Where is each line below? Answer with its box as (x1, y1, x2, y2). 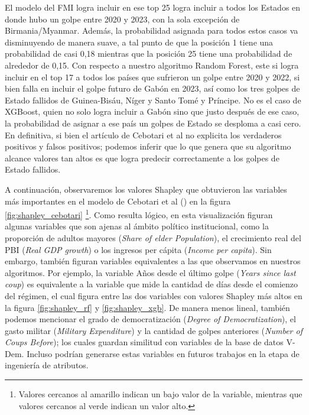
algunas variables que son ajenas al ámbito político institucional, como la (5, 220, 269, 232)
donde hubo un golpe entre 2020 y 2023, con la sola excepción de (5, 12, 240, 25)
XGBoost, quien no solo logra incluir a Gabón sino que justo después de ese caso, (5, 105, 300, 118)
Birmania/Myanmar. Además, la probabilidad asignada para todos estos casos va (5, 24, 298, 37)
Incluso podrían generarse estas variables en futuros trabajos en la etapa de (27, 347, 300, 359)
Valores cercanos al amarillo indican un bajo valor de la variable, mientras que (18, 388, 303, 400)
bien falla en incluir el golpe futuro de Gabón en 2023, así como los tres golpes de (5, 82, 300, 95)
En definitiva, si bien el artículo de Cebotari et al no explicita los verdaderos (5, 128, 282, 141)
